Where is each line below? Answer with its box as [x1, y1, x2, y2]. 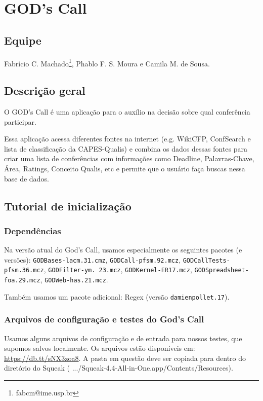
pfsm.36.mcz [4, 267, 44, 274]
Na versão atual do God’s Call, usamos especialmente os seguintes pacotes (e [4, 244, 242, 255]
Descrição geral [4, 83, 85, 98]
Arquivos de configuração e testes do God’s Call [4, 313, 204, 325]
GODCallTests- [183, 257, 230, 264]
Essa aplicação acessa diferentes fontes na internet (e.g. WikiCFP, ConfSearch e [4, 133, 251, 144]
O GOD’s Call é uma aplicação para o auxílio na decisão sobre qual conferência [4, 106, 250, 117]
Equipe [4, 32, 41, 48]
